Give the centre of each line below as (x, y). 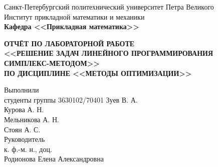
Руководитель (25, 139)
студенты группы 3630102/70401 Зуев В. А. (71, 99)
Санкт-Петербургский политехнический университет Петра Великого (109, 7)
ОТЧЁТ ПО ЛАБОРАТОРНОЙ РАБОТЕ (69, 43)
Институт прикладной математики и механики (74, 16)
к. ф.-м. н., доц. (28, 149)
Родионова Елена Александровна (54, 159)
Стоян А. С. (22, 129)
